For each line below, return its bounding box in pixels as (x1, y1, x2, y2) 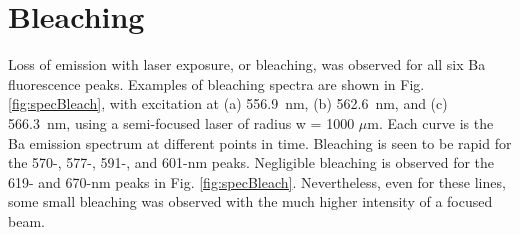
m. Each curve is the (367, 112, 494, 133)
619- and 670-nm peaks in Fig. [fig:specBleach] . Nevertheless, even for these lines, (8, 171, 506, 192)
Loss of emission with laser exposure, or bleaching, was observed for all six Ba (8, 54, 486, 75)
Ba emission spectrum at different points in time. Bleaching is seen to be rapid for (8, 132, 512, 153)
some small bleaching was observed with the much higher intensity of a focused (8, 191, 493, 212)
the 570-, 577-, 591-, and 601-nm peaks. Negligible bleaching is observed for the (8, 152, 495, 173)
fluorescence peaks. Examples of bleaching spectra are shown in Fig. (8, 73, 425, 94)
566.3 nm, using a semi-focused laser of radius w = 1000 (8, 112, 355, 133)
